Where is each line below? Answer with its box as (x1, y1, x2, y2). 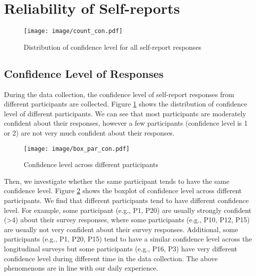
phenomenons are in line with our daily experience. (4, 263, 158, 273)
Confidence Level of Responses (4, 66, 164, 81)
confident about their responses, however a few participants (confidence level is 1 (4, 118, 248, 128)
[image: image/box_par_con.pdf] (24, 145, 130, 152)
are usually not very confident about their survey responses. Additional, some (4, 224, 238, 234)
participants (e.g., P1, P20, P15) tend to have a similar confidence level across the (4, 234, 252, 244)
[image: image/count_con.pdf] (24, 28, 123, 35)
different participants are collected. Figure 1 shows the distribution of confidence (4, 99, 248, 109)
